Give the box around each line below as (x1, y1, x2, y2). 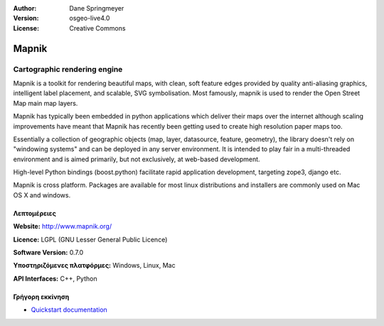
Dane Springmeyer (69, 4, 124, 12)
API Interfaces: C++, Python (13, 274, 97, 283)
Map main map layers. (13, 99, 78, 107)
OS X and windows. (13, 190, 71, 199)
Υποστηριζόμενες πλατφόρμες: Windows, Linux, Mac (13, 261, 176, 270)
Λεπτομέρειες (13, 209, 56, 217)
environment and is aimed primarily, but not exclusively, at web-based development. (13, 155, 260, 163)
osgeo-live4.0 (69, 14, 110, 23)
